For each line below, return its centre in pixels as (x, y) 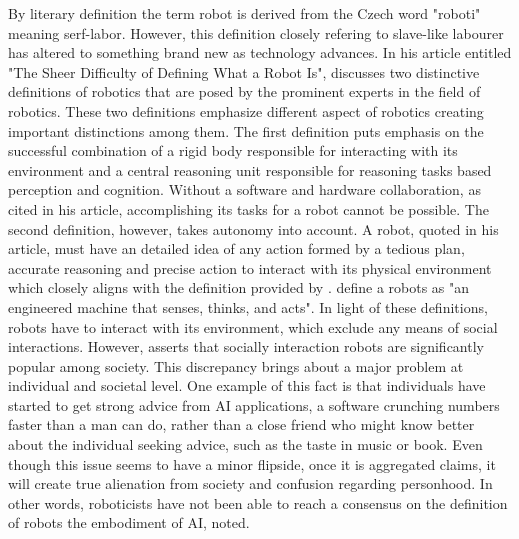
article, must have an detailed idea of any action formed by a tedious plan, (236, 248)
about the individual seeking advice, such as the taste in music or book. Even (245, 444)
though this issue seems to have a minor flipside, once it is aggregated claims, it (252, 463)
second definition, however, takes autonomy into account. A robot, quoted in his (253, 228)
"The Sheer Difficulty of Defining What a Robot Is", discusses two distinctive (244, 71)
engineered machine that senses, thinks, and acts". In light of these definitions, (248, 306)
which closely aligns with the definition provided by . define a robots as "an (239, 287)
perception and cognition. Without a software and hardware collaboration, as (244, 189)
